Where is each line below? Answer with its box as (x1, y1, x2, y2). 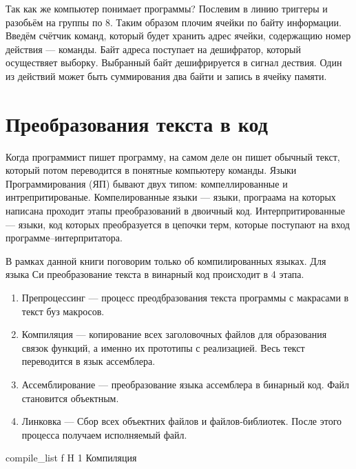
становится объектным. (21, 390, 119, 405)
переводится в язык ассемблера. (21, 354, 156, 368)
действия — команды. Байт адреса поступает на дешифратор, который (6, 41, 301, 56)
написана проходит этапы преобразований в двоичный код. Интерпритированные (6, 203, 345, 218)
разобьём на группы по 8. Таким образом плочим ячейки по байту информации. (6, 14, 342, 29)
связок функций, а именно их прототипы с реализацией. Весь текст (21, 340, 305, 355)
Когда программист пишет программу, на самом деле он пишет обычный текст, (6, 149, 340, 163)
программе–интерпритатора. (6, 230, 123, 245)
